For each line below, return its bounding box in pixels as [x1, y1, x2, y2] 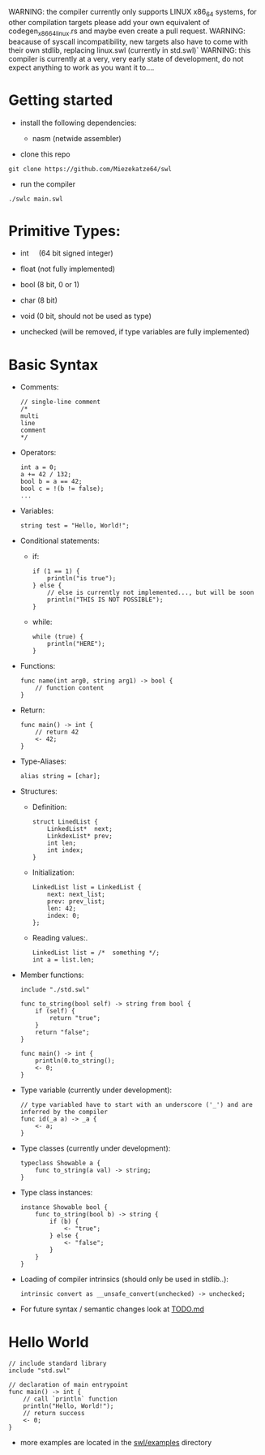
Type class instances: [19, 1188, 93, 1198]
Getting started [8, 91, 113, 109]
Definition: [32, 803, 67, 812]
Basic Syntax [8, 355, 99, 374]
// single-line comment [19, 398, 101, 407]
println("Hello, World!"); [23, 1402, 114, 1410]
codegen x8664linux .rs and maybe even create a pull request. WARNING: [8, 26, 246, 37]
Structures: [19, 786, 58, 796]
